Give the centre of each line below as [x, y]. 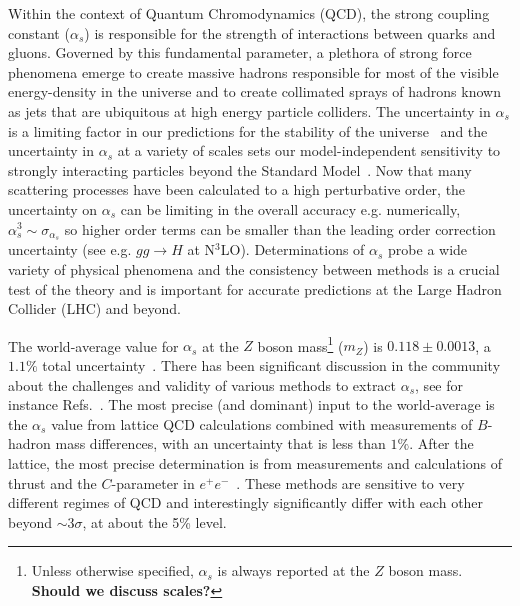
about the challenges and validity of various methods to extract [202, 384]
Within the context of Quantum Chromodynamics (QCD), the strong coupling [249, 13]
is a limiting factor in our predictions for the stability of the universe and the [248, 130]
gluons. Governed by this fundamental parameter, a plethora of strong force [240, 52]
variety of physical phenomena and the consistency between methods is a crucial [254, 268]
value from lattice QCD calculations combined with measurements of [262, 423]
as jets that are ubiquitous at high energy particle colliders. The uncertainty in [249, 110]
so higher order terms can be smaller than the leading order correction [280, 228]
